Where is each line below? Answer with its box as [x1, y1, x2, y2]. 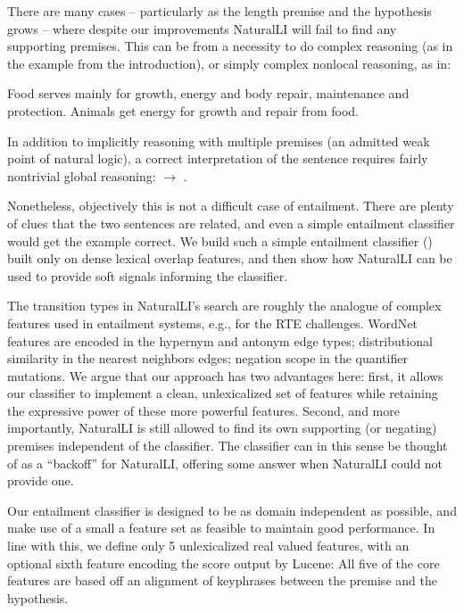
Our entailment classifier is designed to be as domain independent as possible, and [7, 501, 457, 519]
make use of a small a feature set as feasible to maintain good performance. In [7, 518, 435, 537]
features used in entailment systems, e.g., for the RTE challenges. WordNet [7, 313, 418, 332]
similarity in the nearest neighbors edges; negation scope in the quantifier [7, 349, 408, 368]
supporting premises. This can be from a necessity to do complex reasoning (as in [7, 37, 453, 55]
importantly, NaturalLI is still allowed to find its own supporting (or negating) [7, 418, 437, 437]
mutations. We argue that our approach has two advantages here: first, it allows [7, 366, 443, 385]
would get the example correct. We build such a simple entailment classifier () [7, 231, 433, 250]
